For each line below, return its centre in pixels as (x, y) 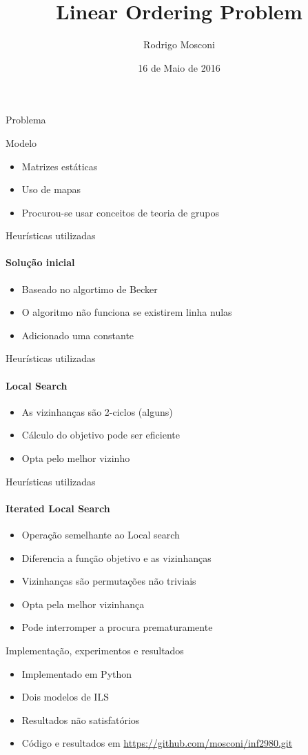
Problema (26, 120)
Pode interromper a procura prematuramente (117, 627)
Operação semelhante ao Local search (101, 535)
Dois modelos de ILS (65, 697)
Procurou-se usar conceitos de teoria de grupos (120, 212)
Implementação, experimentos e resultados (95, 650)
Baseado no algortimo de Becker (90, 289)
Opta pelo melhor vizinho (76, 458)
